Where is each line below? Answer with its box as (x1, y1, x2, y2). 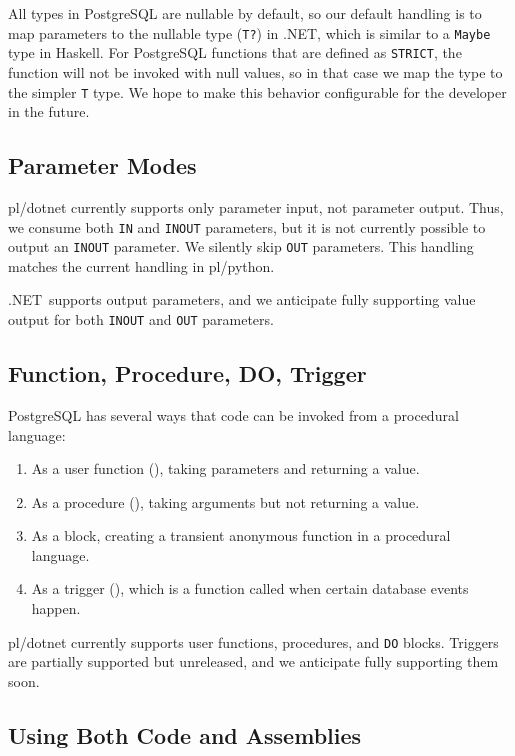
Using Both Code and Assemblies (8, 719, 362, 750)
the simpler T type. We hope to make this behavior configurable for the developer (8, 81, 507, 102)
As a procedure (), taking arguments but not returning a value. (31, 491, 420, 512)
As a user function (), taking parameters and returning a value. (31, 458, 420, 479)
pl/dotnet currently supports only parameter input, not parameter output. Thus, (8, 196, 504, 217)
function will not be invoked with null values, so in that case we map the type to (8, 61, 503, 82)
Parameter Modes (8, 150, 197, 181)
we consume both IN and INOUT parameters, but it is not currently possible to (8, 216, 486, 237)
